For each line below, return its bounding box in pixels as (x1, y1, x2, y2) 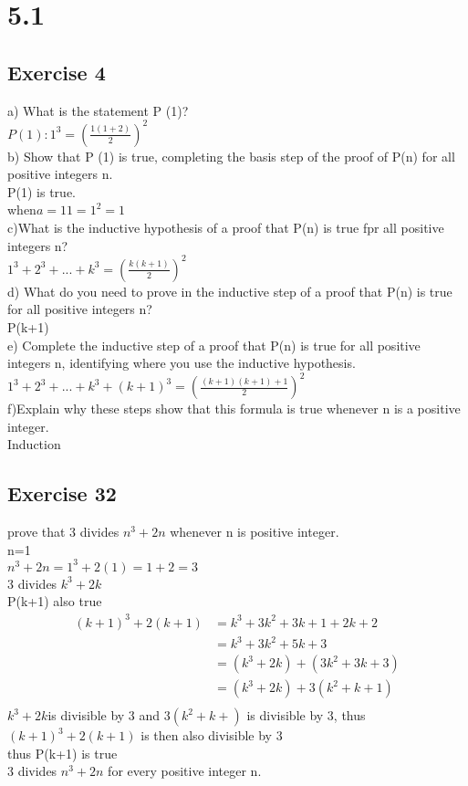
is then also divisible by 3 (140, 726, 283, 745)
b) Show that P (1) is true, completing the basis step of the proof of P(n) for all (7, 146, 455, 165)
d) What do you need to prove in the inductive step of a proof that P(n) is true (7, 281, 452, 300)
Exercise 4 (7, 58, 106, 86)
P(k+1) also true (7, 592, 102, 611)
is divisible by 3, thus (246, 706, 366, 725)
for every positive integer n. (108, 761, 262, 781)
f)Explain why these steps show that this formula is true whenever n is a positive (7, 399, 461, 418)
